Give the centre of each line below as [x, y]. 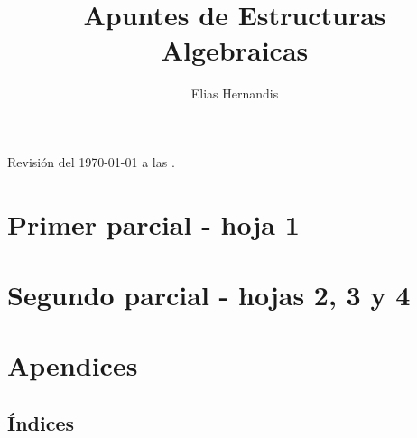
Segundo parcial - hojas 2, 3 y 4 [209, 295]
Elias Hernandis [235, 93]
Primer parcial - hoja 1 [153, 224]
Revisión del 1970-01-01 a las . [91, 161]
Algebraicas [235, 50]
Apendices [73, 365]
